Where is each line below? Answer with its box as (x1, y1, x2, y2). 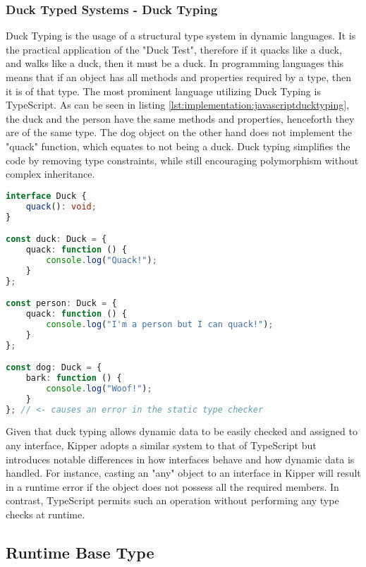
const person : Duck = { (6, 298, 117, 309)
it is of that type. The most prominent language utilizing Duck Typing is (6, 83, 321, 98)
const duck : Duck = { (6, 234, 107, 245)
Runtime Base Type (6, 542, 154, 563)
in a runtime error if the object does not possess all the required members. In (6, 479, 339, 494)
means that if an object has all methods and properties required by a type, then (6, 70, 352, 84)
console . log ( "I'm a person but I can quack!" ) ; (46, 319, 274, 329)
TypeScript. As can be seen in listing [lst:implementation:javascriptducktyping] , (6, 97, 350, 112)
